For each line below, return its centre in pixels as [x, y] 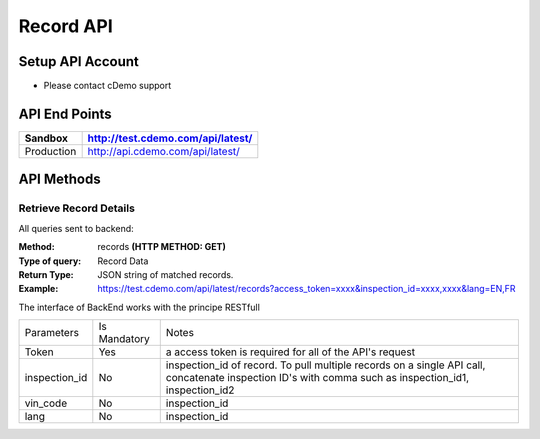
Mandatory [124, 339]
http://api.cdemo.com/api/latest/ [163, 151]
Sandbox [46, 138]
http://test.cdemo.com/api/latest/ [170, 138]
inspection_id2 [200, 390]
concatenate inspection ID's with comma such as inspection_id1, [317, 378]
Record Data [123, 261]
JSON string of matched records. [165, 274]
